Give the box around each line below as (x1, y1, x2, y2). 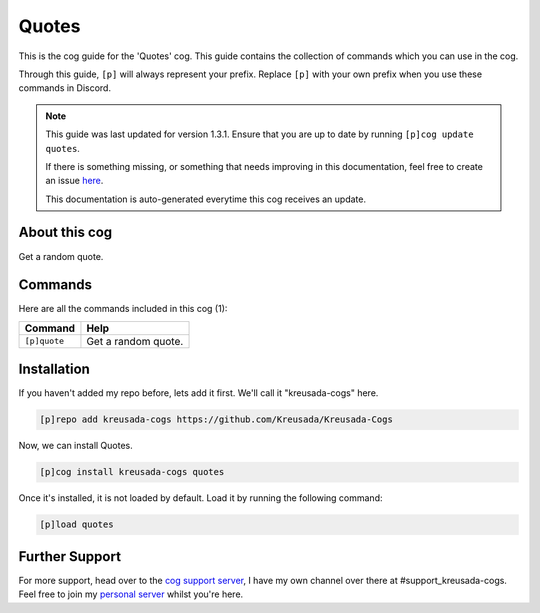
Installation (18, 361, 90, 378)
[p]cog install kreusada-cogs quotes (39, 466, 225, 478)
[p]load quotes (39, 519, 114, 530)
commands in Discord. (18, 82, 112, 94)
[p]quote (24, 336, 65, 347)
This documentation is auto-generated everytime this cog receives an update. (45, 193, 367, 205)
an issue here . (45, 175, 104, 187)
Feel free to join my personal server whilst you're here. (18, 588, 244, 600)
